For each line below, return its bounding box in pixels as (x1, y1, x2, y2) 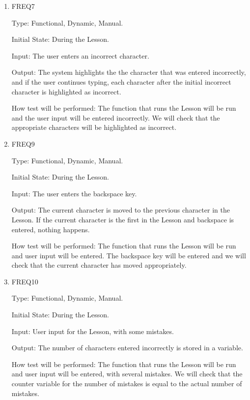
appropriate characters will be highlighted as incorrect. (11, 122, 177, 132)
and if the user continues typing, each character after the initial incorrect (11, 76, 231, 87)
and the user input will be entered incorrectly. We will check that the (11, 112, 220, 123)
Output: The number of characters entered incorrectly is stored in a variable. (11, 342, 243, 353)
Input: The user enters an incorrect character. (11, 50, 149, 61)
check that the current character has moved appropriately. (11, 260, 187, 270)
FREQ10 (11, 276, 38, 286)
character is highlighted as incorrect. (11, 86, 121, 96)
